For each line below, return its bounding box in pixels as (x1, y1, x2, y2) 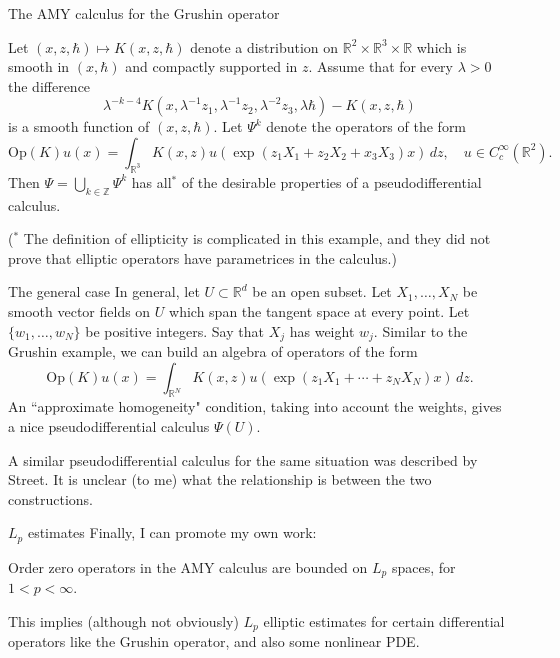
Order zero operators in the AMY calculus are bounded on (8, 556, 368, 577)
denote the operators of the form (266, 116, 467, 137)
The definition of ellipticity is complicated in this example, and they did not (23, 228, 491, 249)
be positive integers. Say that (85, 320, 264, 341)
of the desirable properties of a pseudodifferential (181, 171, 482, 192)
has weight (289, 320, 355, 341)
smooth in (8, 56, 70, 77)
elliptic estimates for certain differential (263, 610, 505, 631)
